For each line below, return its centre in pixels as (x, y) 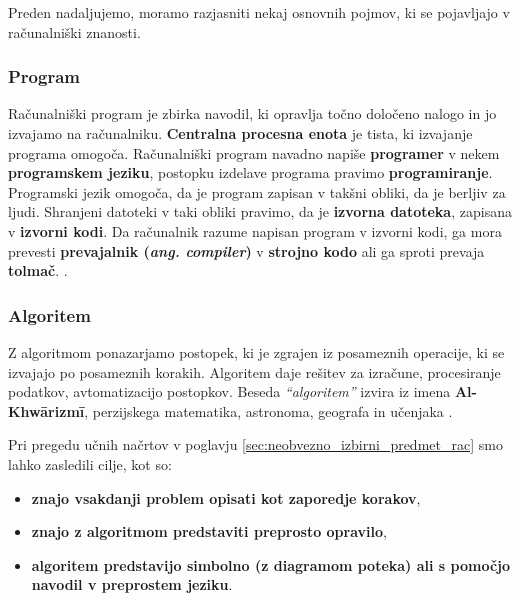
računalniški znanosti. (74, 31)
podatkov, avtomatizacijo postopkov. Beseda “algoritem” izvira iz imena (229, 391)
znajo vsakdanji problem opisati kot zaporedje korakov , (226, 497)
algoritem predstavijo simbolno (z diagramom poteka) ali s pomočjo (271, 564)
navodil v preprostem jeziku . (132, 584)
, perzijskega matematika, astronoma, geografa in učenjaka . (268, 410)
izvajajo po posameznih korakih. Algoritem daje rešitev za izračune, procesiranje (254, 371)
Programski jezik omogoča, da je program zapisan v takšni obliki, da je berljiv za (257, 191)
